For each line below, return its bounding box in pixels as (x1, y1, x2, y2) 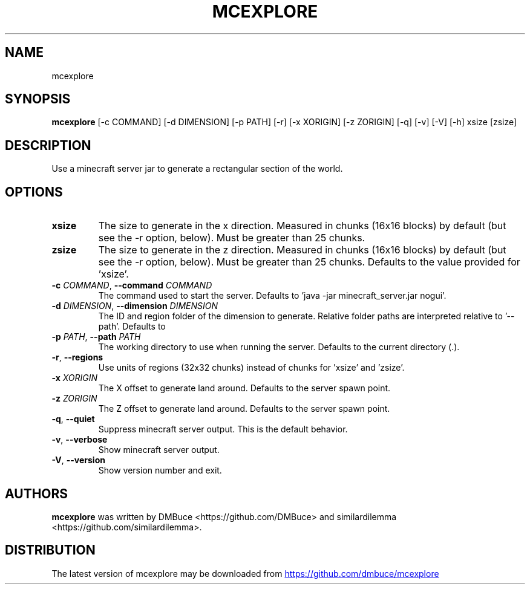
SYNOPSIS (5, 91, 71, 107)
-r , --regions (51, 352, 103, 363)
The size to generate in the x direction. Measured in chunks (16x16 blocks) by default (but (98, 220, 506, 232)
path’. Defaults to (98, 321, 166, 332)
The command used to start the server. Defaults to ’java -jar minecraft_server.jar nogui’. (98, 290, 447, 301)
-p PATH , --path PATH (51, 331, 141, 342)
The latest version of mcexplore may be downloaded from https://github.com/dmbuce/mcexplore (51, 568, 439, 579)
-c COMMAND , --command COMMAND (51, 280, 212, 291)
